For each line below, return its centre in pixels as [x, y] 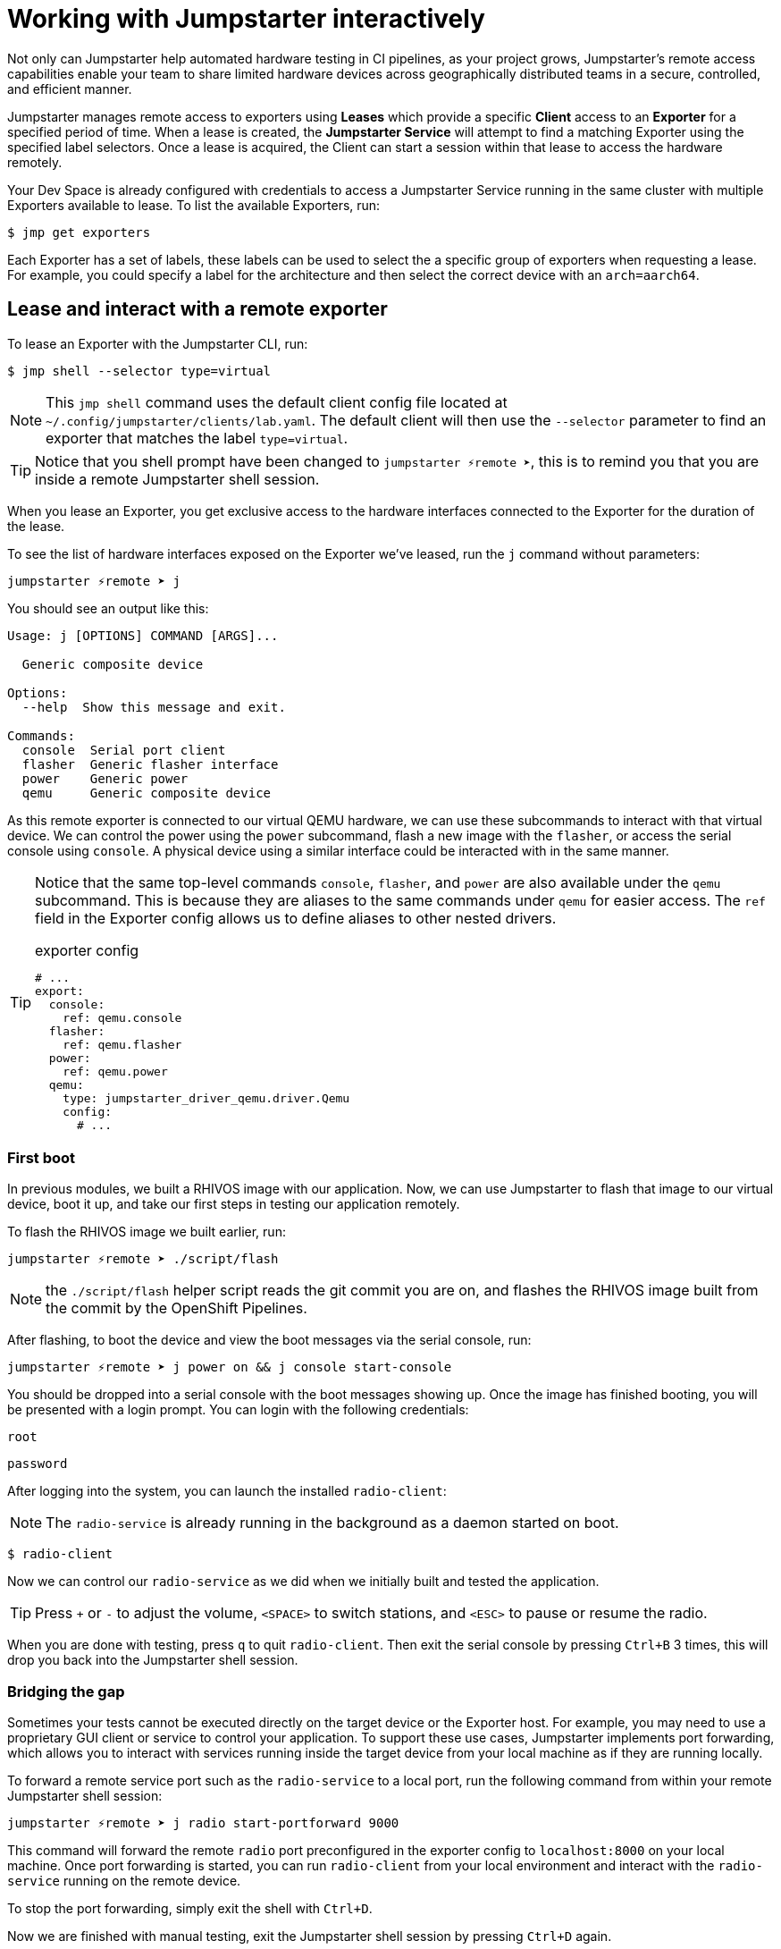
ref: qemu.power [115, 1071]
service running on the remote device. [124, 1881]
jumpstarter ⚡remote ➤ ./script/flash [143, 1259]
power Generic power [105, 778]
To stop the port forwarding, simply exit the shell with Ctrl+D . [190, 1909]
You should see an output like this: [108, 608]
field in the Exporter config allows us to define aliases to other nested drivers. [296, 918]
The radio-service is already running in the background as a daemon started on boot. [332, 1523]
